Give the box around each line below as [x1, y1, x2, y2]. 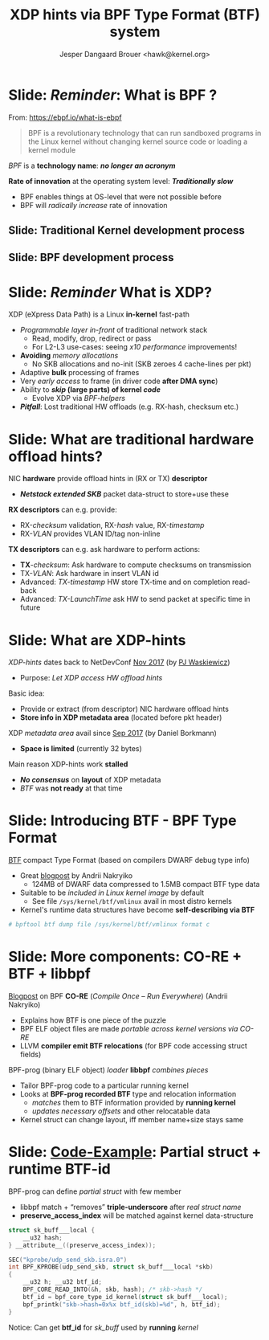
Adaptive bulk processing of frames [19, 368, 140, 378]
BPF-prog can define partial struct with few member [8, 1187, 182, 1196]
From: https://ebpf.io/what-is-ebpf [8, 112, 122, 122]
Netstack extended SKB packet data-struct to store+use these [19, 489, 229, 499]
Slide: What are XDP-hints [8, 631, 186, 649]
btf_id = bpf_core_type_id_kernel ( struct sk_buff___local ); [22, 1293, 228, 1301]
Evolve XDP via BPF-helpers [31, 394, 126, 403]
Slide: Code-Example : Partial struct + [8, 1143, 262, 1162]
